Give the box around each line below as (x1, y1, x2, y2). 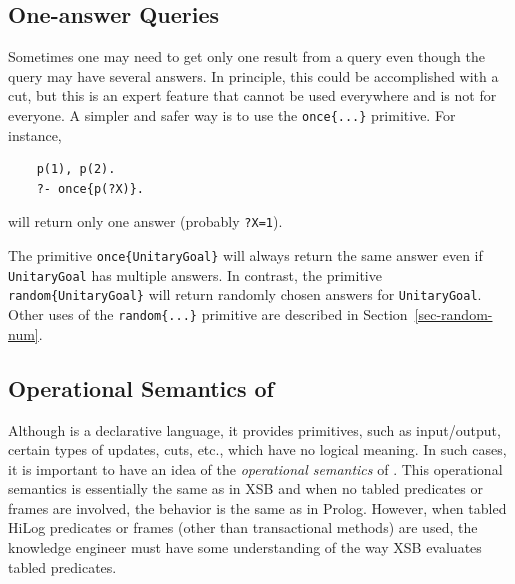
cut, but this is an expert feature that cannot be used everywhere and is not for (8, 85, 497, 106)
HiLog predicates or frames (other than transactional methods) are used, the (8, 517, 478, 538)
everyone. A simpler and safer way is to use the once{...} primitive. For (8, 104, 456, 125)
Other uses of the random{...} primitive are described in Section (8, 304, 408, 325)
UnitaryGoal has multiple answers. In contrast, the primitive (8, 264, 382, 285)
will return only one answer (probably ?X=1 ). (8, 211, 283, 232)
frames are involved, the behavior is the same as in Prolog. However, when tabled (8, 497, 507, 518)
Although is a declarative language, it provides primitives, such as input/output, (8, 419, 501, 440)
